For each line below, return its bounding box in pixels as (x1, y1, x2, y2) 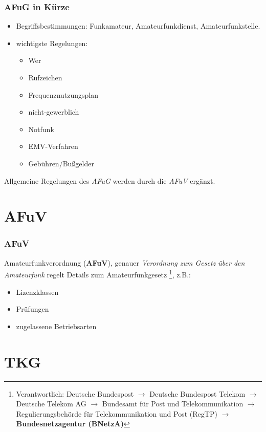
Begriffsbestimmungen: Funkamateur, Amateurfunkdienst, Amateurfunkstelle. (16, 20, 260, 31)
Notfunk (28, 123, 54, 134)
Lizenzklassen (16, 286, 59, 297)
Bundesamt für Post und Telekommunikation (102, 398, 243, 409)
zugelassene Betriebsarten (16, 320, 97, 331)
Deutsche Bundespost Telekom (149, 388, 246, 399)
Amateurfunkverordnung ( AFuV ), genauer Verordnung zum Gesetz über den (4, 257, 245, 268)
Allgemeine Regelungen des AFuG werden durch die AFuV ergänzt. (4, 175, 215, 186)
